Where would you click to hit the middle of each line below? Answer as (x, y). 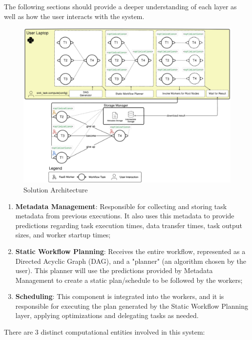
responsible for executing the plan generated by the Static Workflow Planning (132, 306)
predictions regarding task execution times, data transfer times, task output (129, 225)
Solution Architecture (56, 189)
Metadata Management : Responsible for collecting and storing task (121, 206)
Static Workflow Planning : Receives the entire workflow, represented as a (130, 251)
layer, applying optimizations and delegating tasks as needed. (107, 315)
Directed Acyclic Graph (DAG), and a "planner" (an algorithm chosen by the (131, 261)
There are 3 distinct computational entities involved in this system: (105, 332)
